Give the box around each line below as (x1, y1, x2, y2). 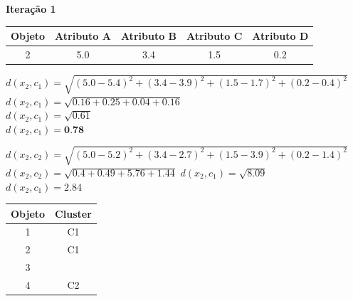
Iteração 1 (6, 1, 56, 16)
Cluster (55, 206, 92, 221)
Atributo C (186, 28, 243, 43)
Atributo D (252, 28, 309, 43)
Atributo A (55, 28, 111, 43)
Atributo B (120, 28, 176, 43)
